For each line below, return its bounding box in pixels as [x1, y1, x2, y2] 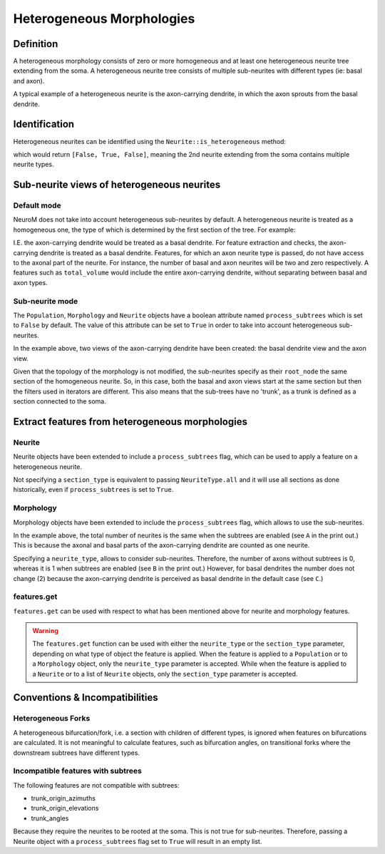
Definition [13, 38, 58, 50]
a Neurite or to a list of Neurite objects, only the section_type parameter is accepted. [32, 669, 298, 678]
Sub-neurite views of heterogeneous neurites [13, 179, 221, 191]
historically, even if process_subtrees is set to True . [13, 485, 174, 494]
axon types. [13, 278, 48, 287]
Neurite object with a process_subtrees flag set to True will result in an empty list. [13, 837, 262, 845]
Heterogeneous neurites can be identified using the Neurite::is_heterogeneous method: [13, 137, 287, 145]
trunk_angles [31, 813, 69, 823]
